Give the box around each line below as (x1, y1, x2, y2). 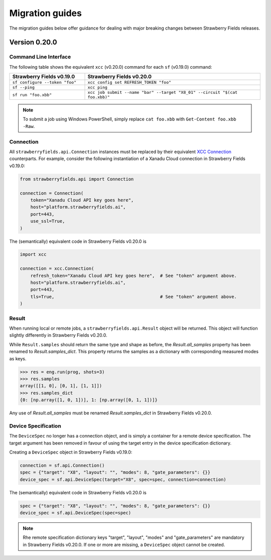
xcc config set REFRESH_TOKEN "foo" (87, 80, 172, 85)
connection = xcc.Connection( (20, 266, 94, 271)
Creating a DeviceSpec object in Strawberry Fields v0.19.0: (9, 449, 132, 455)
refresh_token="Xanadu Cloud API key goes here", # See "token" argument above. (30, 272, 237, 278)
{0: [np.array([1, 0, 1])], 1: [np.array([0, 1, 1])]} (20, 397, 158, 403)
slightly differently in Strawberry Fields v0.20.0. (9, 332, 107, 338)
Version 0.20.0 (9, 38, 57, 47)
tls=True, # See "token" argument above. (30, 294, 237, 300)
